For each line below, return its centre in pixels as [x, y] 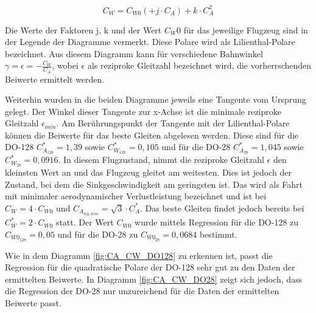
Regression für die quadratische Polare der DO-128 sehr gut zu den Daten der [150, 267]
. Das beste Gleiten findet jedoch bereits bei [222, 208]
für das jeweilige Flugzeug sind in [246, 29]
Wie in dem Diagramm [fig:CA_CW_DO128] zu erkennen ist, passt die [139, 255]
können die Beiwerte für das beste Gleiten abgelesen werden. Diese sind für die [152, 135]
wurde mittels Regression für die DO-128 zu [217, 222]
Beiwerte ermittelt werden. [55, 79]
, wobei [65, 65]
